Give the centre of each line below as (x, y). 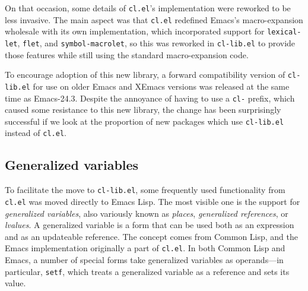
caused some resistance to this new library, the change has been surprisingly (143, 110)
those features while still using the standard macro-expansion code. (127, 54)
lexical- (284, 32)
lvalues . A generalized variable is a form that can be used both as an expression (150, 225)
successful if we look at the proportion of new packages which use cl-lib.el (145, 121)
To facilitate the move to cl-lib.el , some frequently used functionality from (145, 190)
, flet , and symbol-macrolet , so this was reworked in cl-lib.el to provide (156, 42)
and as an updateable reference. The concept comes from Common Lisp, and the (152, 236)
